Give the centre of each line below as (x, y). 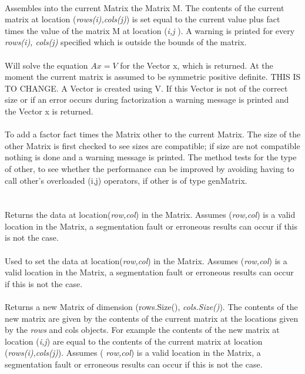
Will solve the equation (46, 65)
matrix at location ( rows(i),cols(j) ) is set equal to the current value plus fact (143, 19)
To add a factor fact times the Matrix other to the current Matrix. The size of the (153, 134)
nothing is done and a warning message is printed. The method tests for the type (151, 157)
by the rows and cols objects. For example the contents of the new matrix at (142, 330)
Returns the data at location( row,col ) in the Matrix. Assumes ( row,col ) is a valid (150, 215)
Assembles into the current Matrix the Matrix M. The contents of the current (145, 7)
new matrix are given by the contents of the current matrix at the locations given (152, 318)
